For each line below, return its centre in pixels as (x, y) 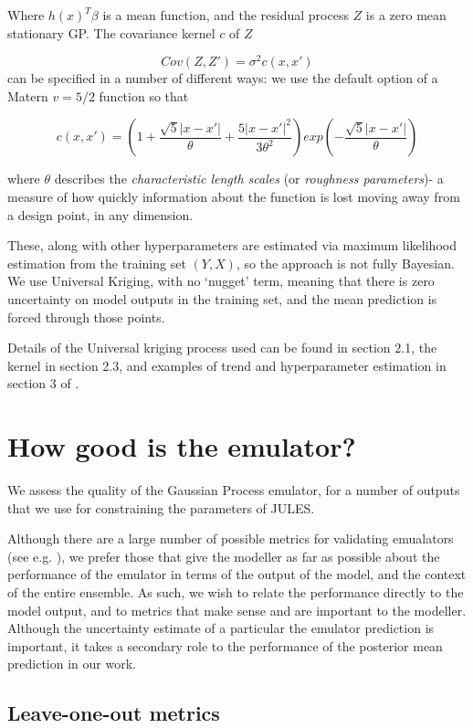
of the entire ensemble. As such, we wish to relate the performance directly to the (236, 592)
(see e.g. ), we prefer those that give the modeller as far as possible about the (224, 556)
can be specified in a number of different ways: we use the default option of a (223, 78)
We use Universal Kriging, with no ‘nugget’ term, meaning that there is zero (221, 281)
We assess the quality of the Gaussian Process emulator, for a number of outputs (234, 490)
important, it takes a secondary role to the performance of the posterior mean (225, 645)
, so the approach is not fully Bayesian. (345, 263)
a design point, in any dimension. (100, 214)
